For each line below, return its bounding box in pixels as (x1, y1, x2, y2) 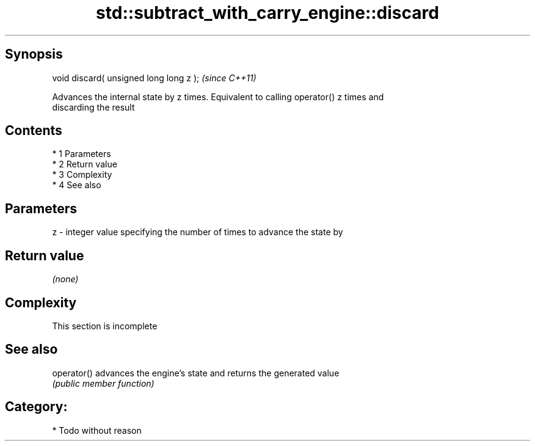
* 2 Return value (52, 159, 117, 170)
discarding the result (52, 101, 135, 112)
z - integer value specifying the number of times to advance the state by (52, 227, 343, 238)
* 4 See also (52, 180, 101, 191)
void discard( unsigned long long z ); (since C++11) (52, 72, 257, 83)
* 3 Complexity (52, 169, 112, 180)
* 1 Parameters (52, 148, 111, 159)
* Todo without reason (52, 425, 142, 436)
